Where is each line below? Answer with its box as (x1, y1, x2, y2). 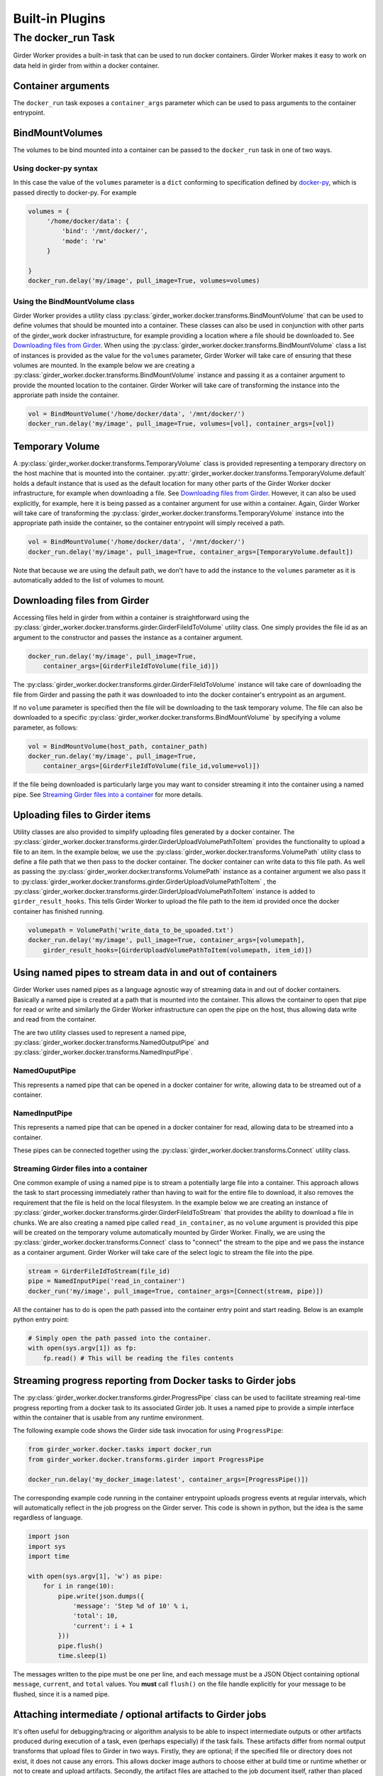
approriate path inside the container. (13, 391, 120, 399)
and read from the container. (13, 1015, 97, 1024)
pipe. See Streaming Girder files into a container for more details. (13, 790, 204, 798)
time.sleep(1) (57, 1652, 107, 1659)
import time (28, 1552, 70, 1561)
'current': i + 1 (72, 1622, 133, 1630)
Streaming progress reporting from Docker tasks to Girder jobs (13, 1375, 296, 1387)
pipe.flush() (57, 1642, 104, 1650)
